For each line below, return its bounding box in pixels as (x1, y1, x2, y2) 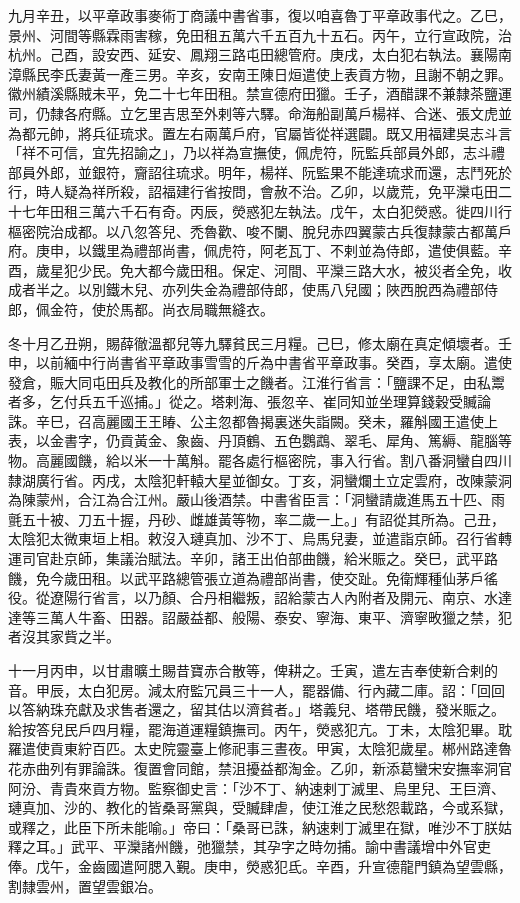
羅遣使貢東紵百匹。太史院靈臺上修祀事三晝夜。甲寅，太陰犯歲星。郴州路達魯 (8, 738, 512, 759)
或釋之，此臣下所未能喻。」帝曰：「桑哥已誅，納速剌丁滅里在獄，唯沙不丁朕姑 (8, 816, 512, 837)
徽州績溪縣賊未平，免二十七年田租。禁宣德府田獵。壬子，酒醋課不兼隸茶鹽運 (8, 83, 512, 104)
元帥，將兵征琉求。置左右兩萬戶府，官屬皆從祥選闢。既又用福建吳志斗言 (35, 122, 512, 143)
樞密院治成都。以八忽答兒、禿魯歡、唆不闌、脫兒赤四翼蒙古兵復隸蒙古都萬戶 (8, 220, 512, 241)
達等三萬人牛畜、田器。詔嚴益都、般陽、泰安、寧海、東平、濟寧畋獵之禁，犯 (8, 606, 512, 627)
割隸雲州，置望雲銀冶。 (8, 875, 162, 896)
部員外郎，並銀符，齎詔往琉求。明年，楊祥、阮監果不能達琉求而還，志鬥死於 (8, 161, 512, 182)
